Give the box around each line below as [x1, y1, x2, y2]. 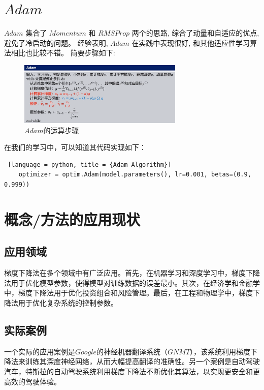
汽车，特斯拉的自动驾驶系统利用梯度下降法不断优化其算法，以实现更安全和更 [4, 366, 260, 376]
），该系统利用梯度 [190, 346, 251, 356]
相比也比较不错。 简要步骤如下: [11, 47, 115, 58]
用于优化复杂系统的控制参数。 [18, 297, 118, 308]
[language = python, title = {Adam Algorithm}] [8, 161, 172, 168]
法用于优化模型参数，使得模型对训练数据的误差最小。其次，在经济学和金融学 [4, 277, 260, 288]
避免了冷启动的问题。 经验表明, [4, 37, 108, 48]
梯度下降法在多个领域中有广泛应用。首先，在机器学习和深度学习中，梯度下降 [4, 267, 260, 278]
